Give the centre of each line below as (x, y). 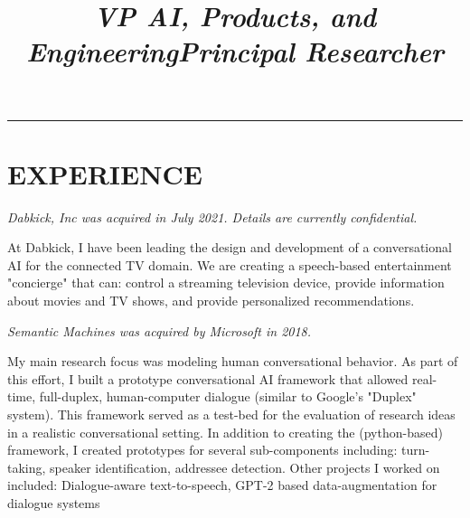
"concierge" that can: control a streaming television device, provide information (226, 283)
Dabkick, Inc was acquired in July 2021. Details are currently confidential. (212, 217)
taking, (27, 467)
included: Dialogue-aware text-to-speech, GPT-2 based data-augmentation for (222, 485)
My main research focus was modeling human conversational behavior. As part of (233, 361)
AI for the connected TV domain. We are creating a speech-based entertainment (230, 264)
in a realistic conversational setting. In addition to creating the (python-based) (225, 432)
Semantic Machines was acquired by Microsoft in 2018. (160, 330)
